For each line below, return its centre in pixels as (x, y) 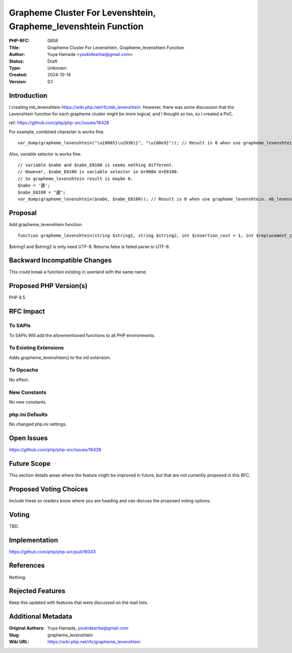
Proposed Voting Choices (48, 489)
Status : (17, 61)
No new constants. (28, 402)
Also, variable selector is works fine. (46, 154)
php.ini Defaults (28, 414)
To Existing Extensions (36, 348)
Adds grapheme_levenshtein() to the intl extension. (60, 357)
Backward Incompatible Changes (60, 260)
